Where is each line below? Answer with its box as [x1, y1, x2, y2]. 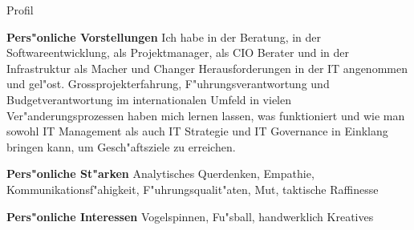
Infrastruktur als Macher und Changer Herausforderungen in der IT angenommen [6, 59, 408, 76]
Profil [6, 2, 34, 18]
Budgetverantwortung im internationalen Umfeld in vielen [6, 91, 292, 107]
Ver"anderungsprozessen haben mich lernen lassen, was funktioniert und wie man [6, 107, 405, 123]
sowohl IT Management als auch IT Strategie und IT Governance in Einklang [6, 123, 388, 139]
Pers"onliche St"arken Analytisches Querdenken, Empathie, [6, 165, 315, 182]
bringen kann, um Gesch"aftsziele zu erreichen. [6, 138, 236, 155]
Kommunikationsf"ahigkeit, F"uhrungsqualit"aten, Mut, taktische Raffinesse [6, 180, 379, 197]
